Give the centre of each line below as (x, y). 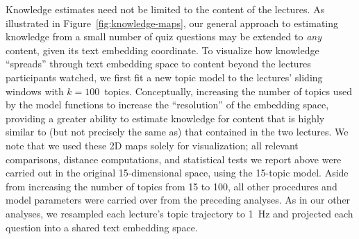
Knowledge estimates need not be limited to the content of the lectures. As (165, 9)
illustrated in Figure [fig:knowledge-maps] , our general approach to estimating (172, 23)
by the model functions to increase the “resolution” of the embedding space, (167, 105)
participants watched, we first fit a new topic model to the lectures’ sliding (164, 77)
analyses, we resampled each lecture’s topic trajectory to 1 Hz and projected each (179, 213)
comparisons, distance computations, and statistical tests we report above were (174, 159)
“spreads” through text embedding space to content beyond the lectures (158, 64)
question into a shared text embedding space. (102, 227)
